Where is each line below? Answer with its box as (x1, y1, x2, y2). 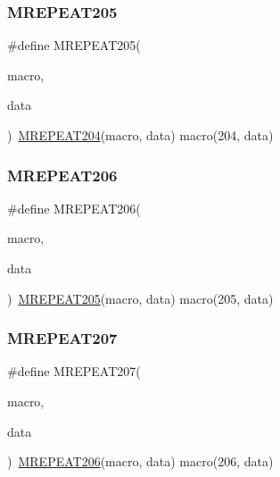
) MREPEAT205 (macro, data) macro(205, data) (7, 289, 274, 307)
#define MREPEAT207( (7, 362, 141, 381)
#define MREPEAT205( (7, 36, 141, 54)
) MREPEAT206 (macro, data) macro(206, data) (7, 452, 274, 471)
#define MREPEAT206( (7, 198, 141, 217)
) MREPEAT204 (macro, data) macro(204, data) (7, 126, 274, 144)
